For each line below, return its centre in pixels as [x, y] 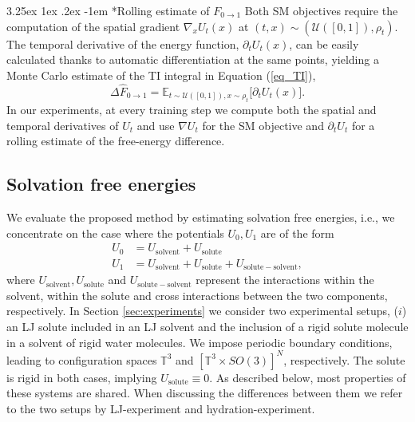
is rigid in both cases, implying [82, 377]
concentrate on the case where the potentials [115, 233]
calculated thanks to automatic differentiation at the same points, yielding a [193, 59]
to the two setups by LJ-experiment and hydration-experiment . [161, 408]
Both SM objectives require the [321, 10]
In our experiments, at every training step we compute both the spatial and [192, 109]
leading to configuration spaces [82, 359]
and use [156, 125]
